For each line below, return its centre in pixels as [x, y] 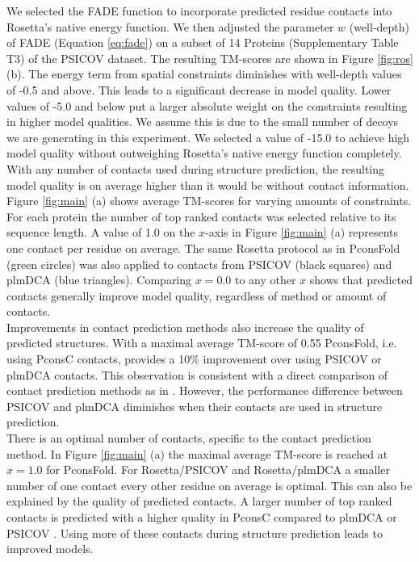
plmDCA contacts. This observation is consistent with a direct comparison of [197, 374]
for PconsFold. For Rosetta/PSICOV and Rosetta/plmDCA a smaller [218, 470]
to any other [265, 280]
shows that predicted [361, 280]
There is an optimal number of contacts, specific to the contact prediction [189, 438]
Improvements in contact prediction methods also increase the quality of [185, 327]
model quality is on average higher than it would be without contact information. [208, 185]
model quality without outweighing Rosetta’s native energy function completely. [204, 153]
